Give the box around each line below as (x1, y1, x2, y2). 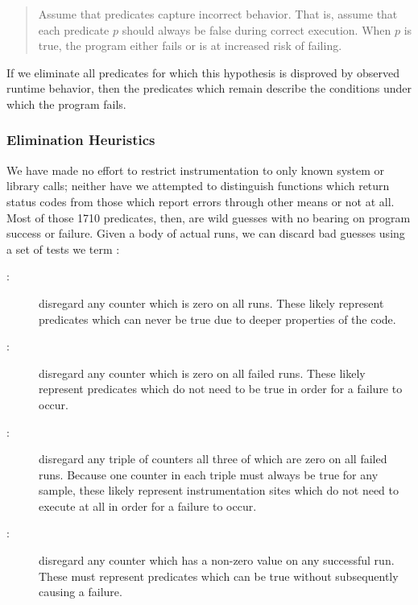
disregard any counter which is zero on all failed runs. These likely (39, 364, 366, 381)
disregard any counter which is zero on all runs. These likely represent (39, 294, 384, 311)
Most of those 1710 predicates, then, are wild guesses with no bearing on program (6, 209, 411, 226)
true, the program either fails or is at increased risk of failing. (38, 37, 342, 54)
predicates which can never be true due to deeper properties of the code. (39, 310, 396, 327)
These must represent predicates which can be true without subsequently (39, 567, 399, 584)
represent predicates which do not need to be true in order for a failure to (39, 380, 403, 397)
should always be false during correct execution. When (122, 21, 391, 38)
